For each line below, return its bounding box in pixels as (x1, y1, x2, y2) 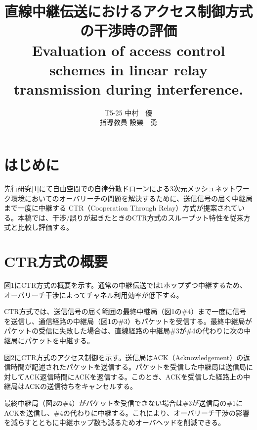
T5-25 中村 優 (104, 107, 153, 117)
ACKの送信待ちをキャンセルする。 (24, 381, 137, 391)
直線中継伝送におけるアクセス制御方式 (4, 1, 253, 21)
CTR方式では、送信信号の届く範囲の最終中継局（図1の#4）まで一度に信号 (4, 306, 247, 317)
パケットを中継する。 (24, 335, 94, 346)
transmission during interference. (13, 78, 244, 99)
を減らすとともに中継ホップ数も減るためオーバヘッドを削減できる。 (4, 417, 225, 428)
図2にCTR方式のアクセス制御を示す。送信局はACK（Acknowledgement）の (4, 352, 244, 362)
